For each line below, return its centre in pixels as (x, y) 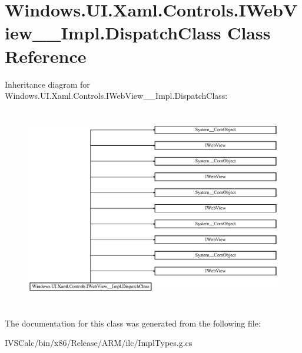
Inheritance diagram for (47, 84)
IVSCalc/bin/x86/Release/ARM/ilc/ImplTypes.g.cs (99, 343)
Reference (46, 56)
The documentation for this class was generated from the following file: (133, 323)
